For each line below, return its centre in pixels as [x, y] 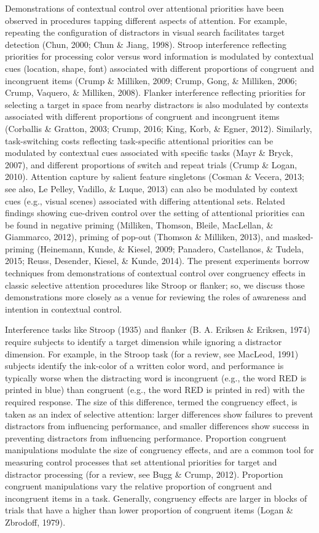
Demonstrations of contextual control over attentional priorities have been [144, 8]
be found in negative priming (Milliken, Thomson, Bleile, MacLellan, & [139, 224]
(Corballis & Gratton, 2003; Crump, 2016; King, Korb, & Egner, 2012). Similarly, [159, 128]
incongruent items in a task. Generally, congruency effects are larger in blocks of [156, 498]
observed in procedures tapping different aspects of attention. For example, [146, 20]
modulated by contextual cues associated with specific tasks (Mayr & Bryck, [149, 153]
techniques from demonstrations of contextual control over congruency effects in [155, 273]
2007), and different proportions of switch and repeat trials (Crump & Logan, [151, 164]
